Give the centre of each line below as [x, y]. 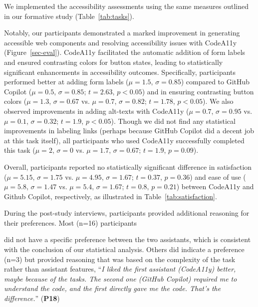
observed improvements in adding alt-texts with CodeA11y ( [97, 111]
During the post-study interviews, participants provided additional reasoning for [127, 213]
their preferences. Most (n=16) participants [71, 222]
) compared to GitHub [215, 82]
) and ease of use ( [218, 176]
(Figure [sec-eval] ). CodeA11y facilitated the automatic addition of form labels [125, 52]
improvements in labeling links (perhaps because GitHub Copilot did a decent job [129, 131]
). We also [218, 101]
